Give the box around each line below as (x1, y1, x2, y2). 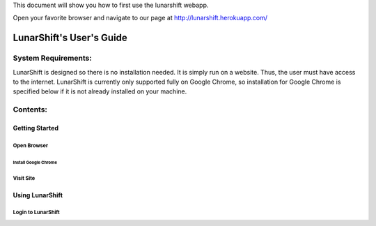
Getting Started (13, 123, 59, 132)
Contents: (13, 105, 48, 114)
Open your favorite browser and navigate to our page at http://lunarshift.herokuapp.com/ (13, 14, 268, 22)
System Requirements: (13, 53, 92, 63)
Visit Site (13, 174, 36, 181)
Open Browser (13, 142, 49, 149)
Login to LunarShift (13, 209, 61, 216)
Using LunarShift (13, 190, 63, 199)
